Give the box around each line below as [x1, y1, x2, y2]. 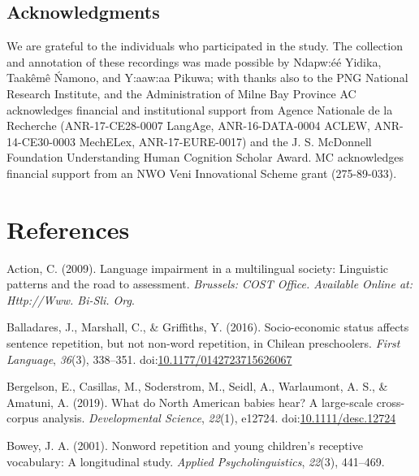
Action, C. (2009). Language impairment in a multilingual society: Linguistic [6, 259, 388, 276]
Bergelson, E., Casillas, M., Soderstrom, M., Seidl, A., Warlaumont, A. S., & [6, 378, 388, 395]
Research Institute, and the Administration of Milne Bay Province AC [6, 84, 356, 102]
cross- [376, 393, 405, 410]
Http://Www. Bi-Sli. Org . [6, 291, 135, 308]
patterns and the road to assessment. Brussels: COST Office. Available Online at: [6, 275, 413, 292]
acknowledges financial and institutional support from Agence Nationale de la [6, 101, 393, 118]
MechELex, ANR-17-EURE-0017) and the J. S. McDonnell [79, 132, 372, 149]
